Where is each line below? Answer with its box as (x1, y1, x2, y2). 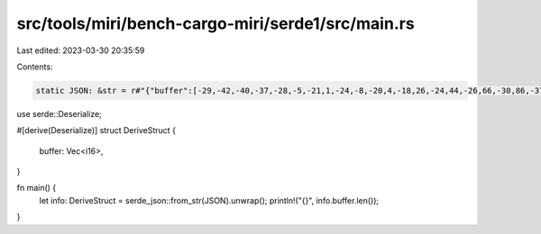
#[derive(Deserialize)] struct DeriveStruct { (16, 125, 176, 136)
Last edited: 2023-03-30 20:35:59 (16, 45, 145, 56)
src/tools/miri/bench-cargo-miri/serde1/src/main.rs (16, 13, 415, 33)
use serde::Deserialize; (16, 108, 103, 119)
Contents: (16, 61, 53, 72)
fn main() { (16, 183, 57, 193)
